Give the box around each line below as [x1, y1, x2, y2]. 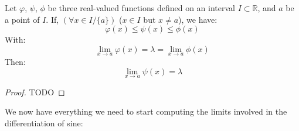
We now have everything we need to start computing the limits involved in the [5, 105, 287, 118]
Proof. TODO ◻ [5, 85, 65, 98]
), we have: [178, 13, 218, 25]
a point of [5, 13, 40, 25]
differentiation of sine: [5, 117, 83, 129]
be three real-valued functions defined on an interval [47, 2, 235, 13]
